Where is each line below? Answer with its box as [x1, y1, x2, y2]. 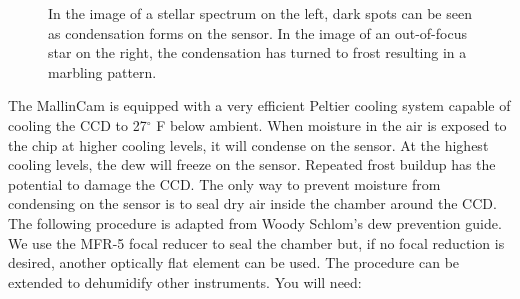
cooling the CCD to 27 [8, 114, 147, 135]
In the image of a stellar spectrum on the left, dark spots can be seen [48, 3, 472, 23]
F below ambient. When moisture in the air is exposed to [156, 114, 507, 135]
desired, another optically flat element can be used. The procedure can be [8, 252, 460, 273]
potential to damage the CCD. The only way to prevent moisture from [8, 173, 441, 194]
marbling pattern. [48, 61, 157, 82]
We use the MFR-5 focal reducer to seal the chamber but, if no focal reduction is [8, 232, 505, 253]
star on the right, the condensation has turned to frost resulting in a [48, 42, 467, 63]
